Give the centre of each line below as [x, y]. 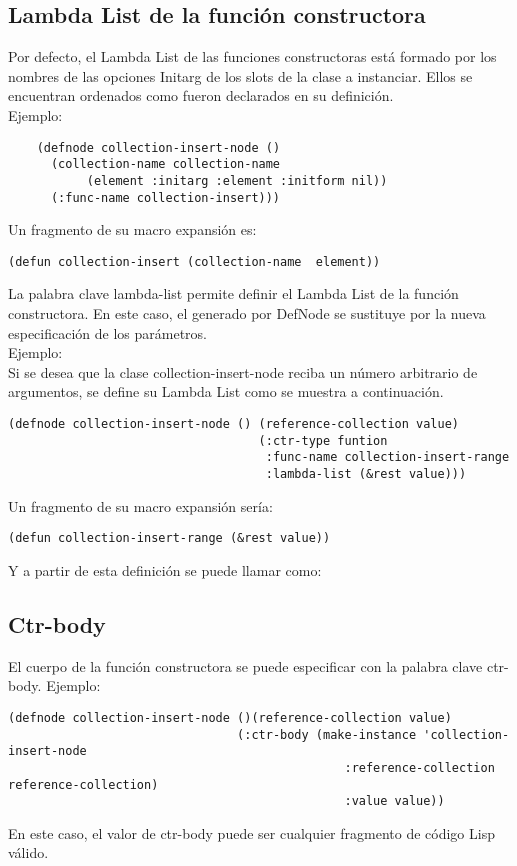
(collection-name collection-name [165, 164]
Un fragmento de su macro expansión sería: [140, 505]
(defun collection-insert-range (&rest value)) [169, 538]
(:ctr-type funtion [323, 440]
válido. [28, 852]
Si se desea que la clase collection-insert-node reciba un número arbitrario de [243, 371]
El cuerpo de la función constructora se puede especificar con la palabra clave [245, 665]
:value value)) [394, 801]
